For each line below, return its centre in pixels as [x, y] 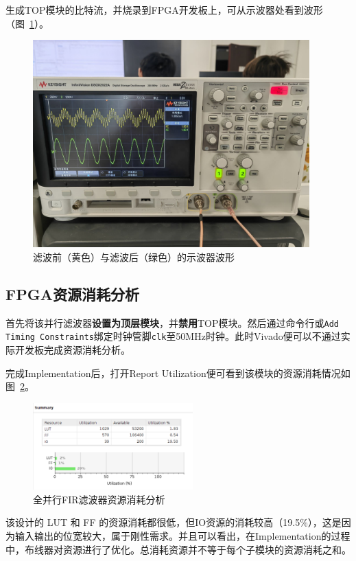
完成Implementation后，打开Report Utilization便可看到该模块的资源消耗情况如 [178, 373]
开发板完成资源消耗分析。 [72, 349]
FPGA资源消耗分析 [72, 294]
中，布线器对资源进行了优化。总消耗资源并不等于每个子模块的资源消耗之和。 [178, 549]
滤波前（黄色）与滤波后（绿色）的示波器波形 [134, 256]
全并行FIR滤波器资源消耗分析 [99, 499]
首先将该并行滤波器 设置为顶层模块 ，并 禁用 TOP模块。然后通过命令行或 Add [173, 322]
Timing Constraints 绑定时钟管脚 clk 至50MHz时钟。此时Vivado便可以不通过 [173, 336]
